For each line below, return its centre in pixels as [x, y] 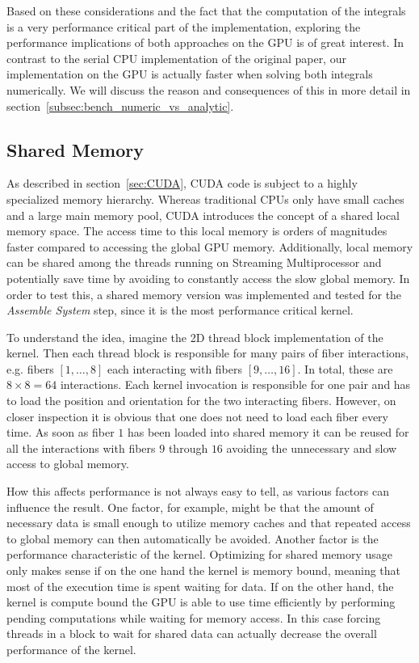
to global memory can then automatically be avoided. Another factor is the [193, 538]
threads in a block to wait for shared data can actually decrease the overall [192, 633]
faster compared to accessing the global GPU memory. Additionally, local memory [210, 246]
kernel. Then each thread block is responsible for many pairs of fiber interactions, [208, 353]
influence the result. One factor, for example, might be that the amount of [190, 507]
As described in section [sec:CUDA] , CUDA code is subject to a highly [182, 183]
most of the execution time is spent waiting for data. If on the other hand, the [200, 586]
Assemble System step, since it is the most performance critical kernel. [180, 310]
